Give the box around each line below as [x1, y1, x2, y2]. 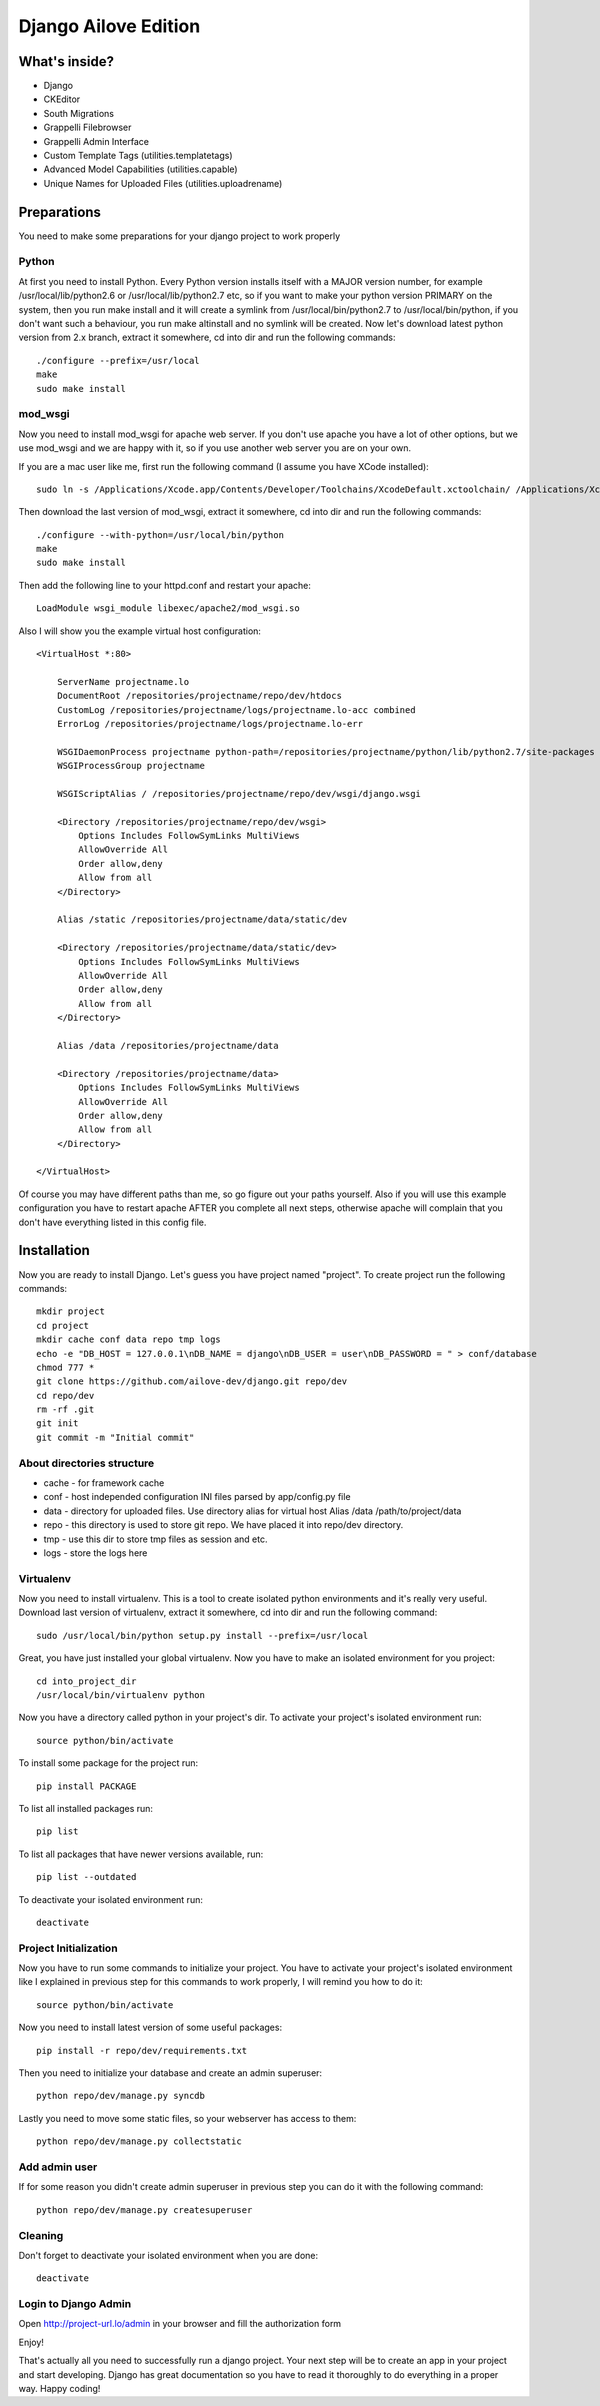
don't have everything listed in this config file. [18, 1216, 207, 1228]
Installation [18, 1242, 90, 1259]
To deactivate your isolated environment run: [18, 1893, 204, 1905]
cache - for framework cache [43, 1476, 165, 1489]
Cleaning [18, 2228, 64, 2242]
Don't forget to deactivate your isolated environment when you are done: [18, 2249, 319, 2261]
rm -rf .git [36, 1404, 95, 1415]
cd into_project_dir [36, 1675, 137, 1687]
